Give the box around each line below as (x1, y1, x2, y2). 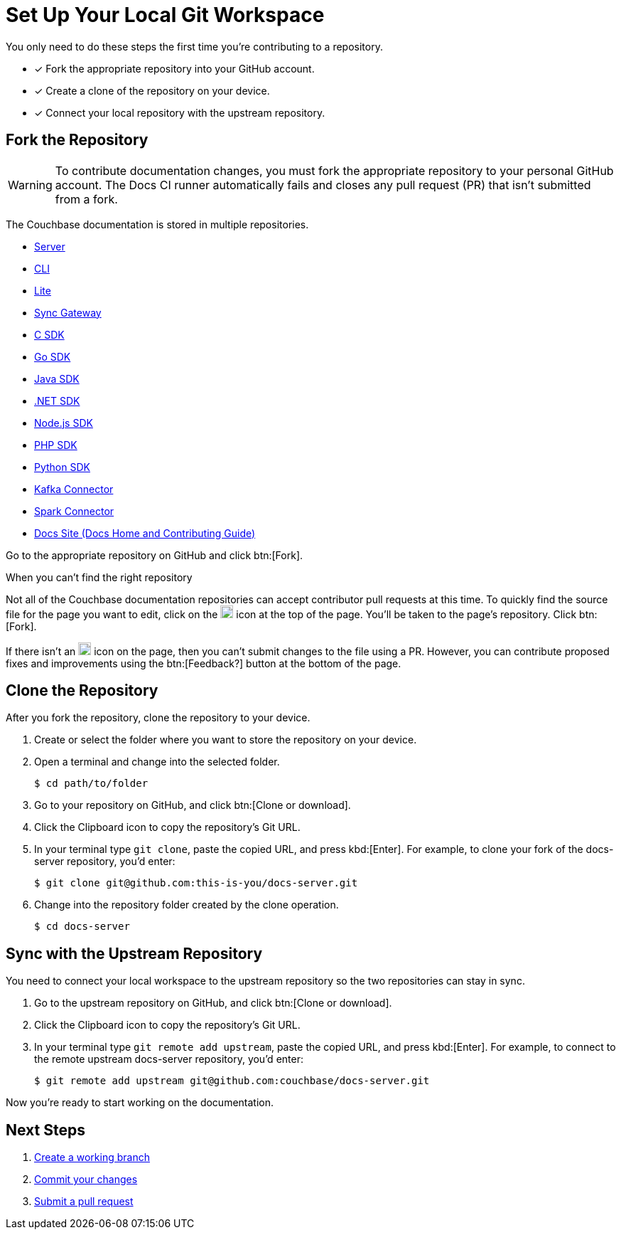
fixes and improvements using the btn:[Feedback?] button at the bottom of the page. (6, 657, 401, 669)
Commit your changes (34, 1173, 138, 1186)
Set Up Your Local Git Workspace (6, 3, 325, 27)
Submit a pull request (34, 1195, 134, 1208)
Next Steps (6, 1120, 85, 1139)
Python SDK (34, 460, 90, 473)
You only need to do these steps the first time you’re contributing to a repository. (6, 40, 383, 53)
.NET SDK (34, 394, 80, 407)
